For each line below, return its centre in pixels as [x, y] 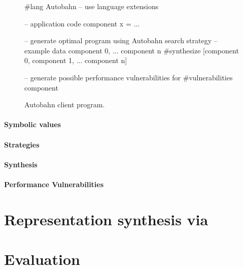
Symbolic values [32, 124]
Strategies [22, 144]
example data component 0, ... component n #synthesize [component [132, 50]
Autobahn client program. [65, 104]
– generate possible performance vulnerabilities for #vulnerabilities [129, 77]
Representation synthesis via [106, 219]
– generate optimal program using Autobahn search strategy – [121, 40]
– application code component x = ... [82, 23]
